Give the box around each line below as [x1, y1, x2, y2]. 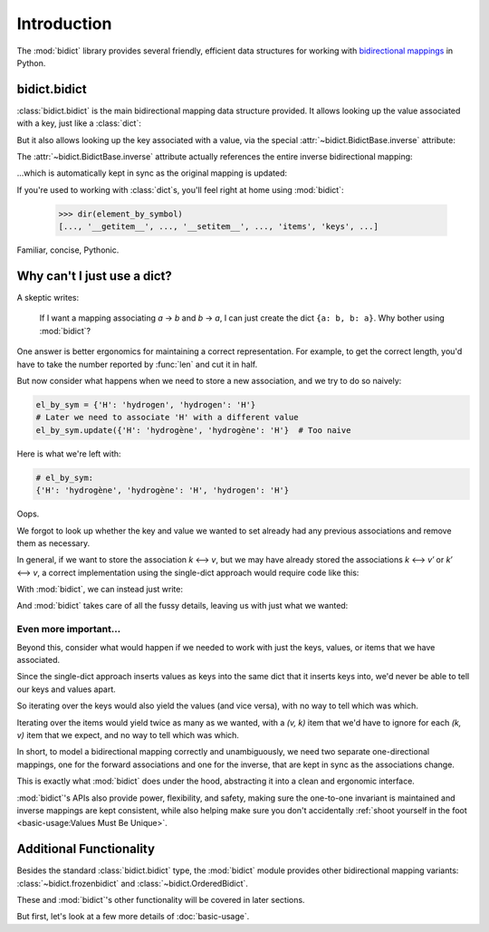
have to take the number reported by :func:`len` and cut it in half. [16, 359, 258, 370]
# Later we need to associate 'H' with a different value [35, 412, 299, 423]
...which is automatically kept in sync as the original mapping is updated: [16, 168, 288, 178]
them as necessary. [16, 537, 91, 548]
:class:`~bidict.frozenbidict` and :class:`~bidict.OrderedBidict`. [16, 878, 249, 889]
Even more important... [16, 623, 121, 636]
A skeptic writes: [16, 293, 80, 303]
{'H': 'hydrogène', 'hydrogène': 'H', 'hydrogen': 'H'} [35, 485, 290, 495]
